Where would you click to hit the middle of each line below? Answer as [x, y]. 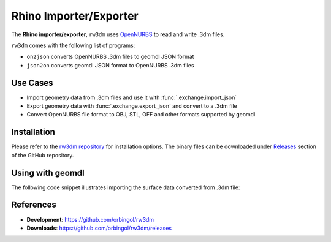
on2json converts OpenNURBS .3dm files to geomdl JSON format [110, 57]
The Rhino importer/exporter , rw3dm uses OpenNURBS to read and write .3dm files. [118, 34]
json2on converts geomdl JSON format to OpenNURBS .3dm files [110, 65]
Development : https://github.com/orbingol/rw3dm [90, 219]
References [34, 205]
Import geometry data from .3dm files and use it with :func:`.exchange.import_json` [132, 97]
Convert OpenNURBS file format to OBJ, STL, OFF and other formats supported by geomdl [141, 115]
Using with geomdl [48, 172]
